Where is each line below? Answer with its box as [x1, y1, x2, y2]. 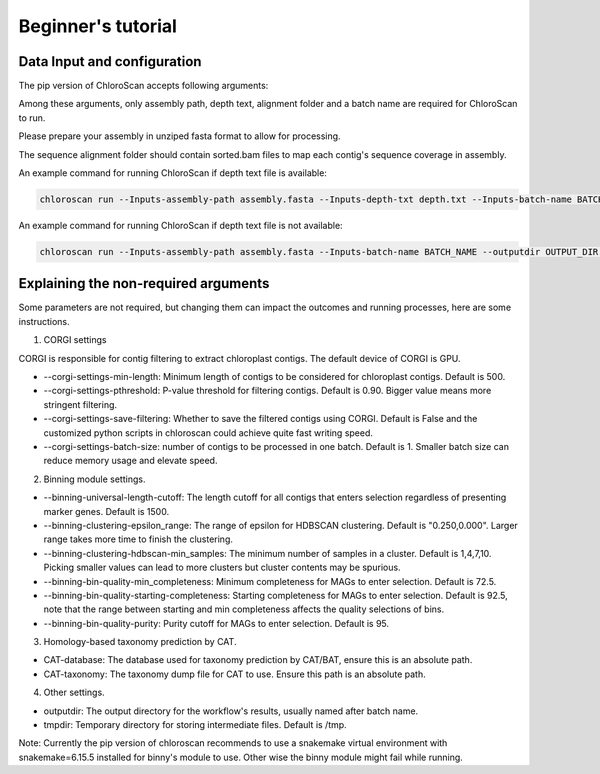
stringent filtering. [43, 398, 118, 410]
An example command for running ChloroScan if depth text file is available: [18, 167, 327, 179]
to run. [18, 111, 46, 124]
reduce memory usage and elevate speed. [43, 455, 218, 467]
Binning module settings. [43, 473, 146, 485]
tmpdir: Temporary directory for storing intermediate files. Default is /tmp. [43, 719, 347, 731]
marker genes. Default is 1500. [43, 505, 170, 517]
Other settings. [43, 686, 105, 699]
